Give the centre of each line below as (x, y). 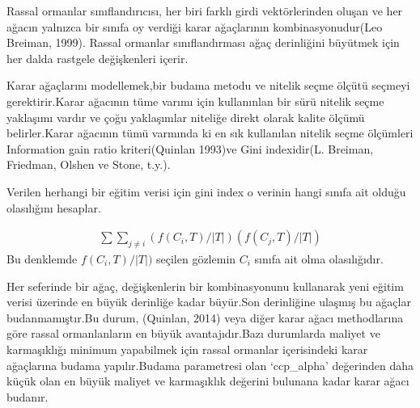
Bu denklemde (42, 258)
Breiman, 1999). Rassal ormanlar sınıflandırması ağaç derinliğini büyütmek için (203, 42)
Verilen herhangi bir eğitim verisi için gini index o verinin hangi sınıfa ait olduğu (206, 191)
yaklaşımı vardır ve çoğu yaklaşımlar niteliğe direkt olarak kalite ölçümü (186, 117)
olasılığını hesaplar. (54, 207)
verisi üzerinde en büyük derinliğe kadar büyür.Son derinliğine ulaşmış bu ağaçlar (209, 302)
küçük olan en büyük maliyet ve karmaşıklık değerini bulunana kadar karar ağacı (208, 381)
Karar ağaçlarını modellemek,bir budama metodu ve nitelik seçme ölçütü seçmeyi (208, 85)
